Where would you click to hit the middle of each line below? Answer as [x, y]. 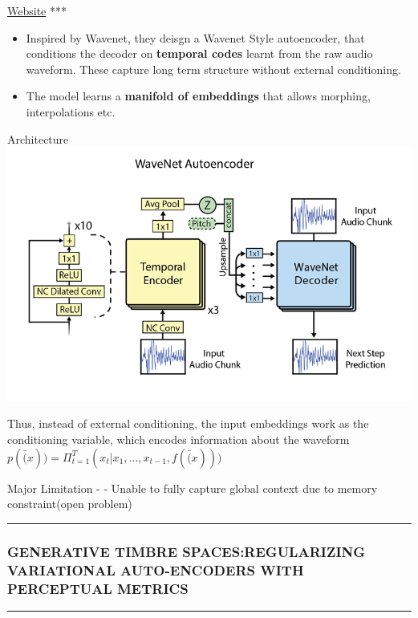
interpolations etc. [71, 111]
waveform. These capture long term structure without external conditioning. [213, 69]
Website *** [37, 10]
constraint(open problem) [70, 504]
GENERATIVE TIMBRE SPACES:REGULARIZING [187, 551]
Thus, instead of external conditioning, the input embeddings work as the [188, 423]
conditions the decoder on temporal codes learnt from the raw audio [199, 53]
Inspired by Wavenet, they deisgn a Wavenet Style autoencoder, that [195, 37]
